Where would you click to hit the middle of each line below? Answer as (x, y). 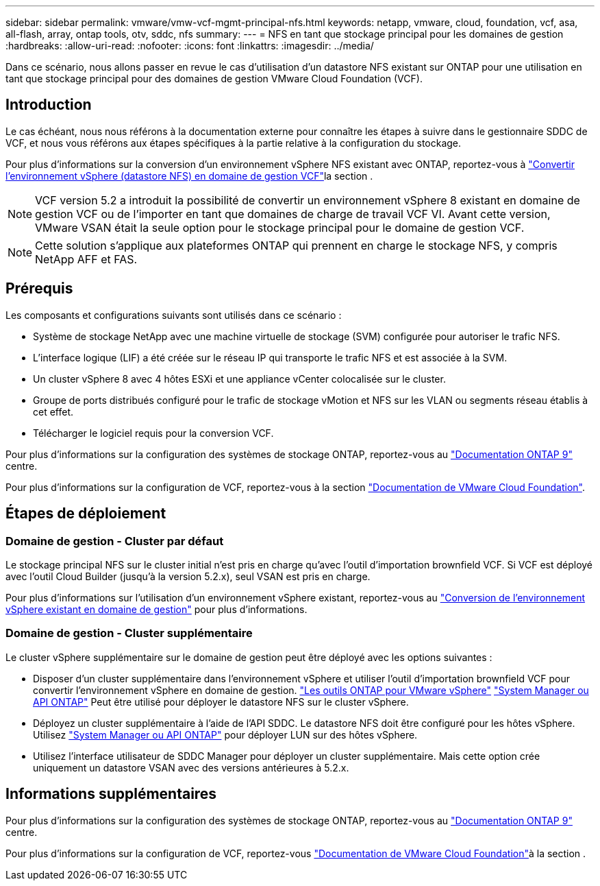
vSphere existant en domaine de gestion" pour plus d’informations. (157, 609)
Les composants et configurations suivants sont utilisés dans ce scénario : (174, 315)
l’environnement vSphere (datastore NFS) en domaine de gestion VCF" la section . (189, 176)
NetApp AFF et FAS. (86, 259)
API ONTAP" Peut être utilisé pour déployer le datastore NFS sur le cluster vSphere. (221, 702)
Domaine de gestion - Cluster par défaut (115, 541)
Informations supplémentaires (111, 794)
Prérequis (39, 289)
